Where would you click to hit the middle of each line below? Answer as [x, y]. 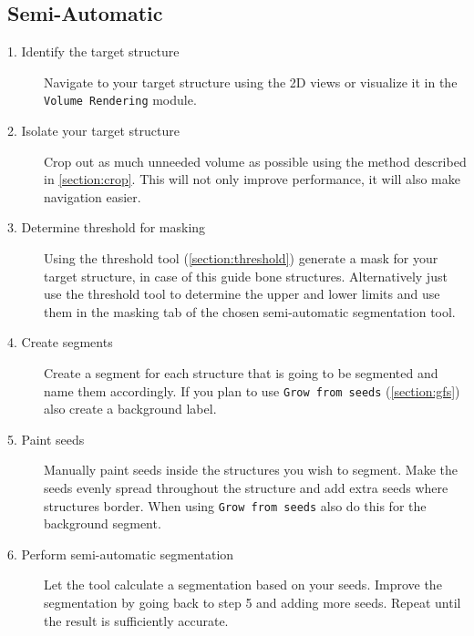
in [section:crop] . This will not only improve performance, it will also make [252, 179]
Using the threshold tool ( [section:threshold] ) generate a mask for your [241, 258]
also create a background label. [130, 409]
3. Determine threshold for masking [107, 227]
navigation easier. [93, 196]
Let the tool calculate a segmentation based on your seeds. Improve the [243, 585]
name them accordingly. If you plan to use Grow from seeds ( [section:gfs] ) [252, 390]
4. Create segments [60, 342]
